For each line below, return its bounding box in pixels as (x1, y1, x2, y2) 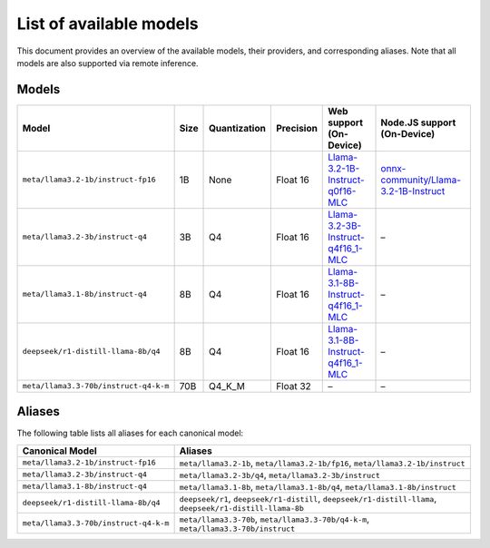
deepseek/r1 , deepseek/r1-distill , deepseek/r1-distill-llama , (179, 492, 437, 504)
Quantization (209, 122, 267, 134)
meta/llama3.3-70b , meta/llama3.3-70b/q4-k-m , (179, 513, 370, 525)
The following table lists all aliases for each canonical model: (16, 427, 244, 439)
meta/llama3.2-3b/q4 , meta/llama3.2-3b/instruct (179, 468, 380, 481)
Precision (275, 122, 318, 134)
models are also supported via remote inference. (16, 57, 199, 68)
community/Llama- (380, 173, 462, 186)
